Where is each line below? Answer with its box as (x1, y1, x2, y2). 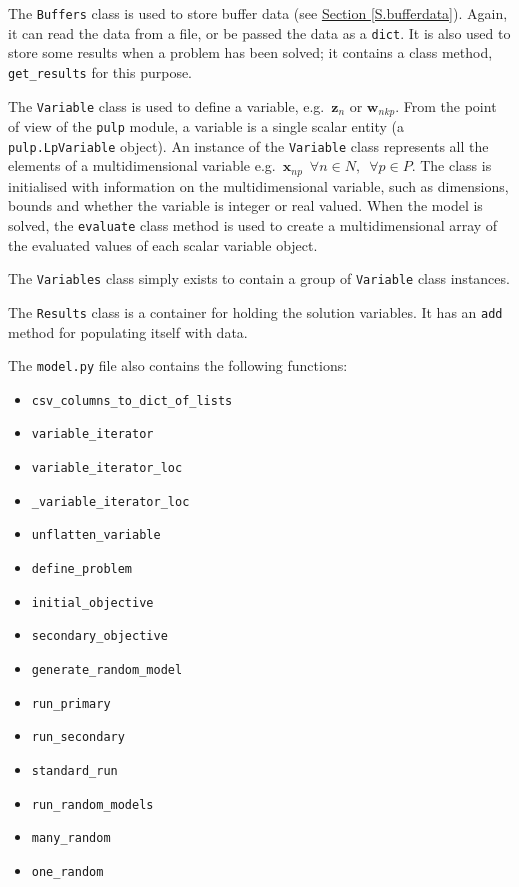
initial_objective (31, 595, 154, 610)
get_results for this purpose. (8, 61, 193, 82)
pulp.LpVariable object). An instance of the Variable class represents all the (8, 135, 489, 156)
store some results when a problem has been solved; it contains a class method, (8, 42, 493, 63)
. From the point (395, 95, 497, 116)
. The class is (411, 155, 492, 176)
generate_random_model (31, 663, 183, 678)
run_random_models (31, 797, 154, 812)
